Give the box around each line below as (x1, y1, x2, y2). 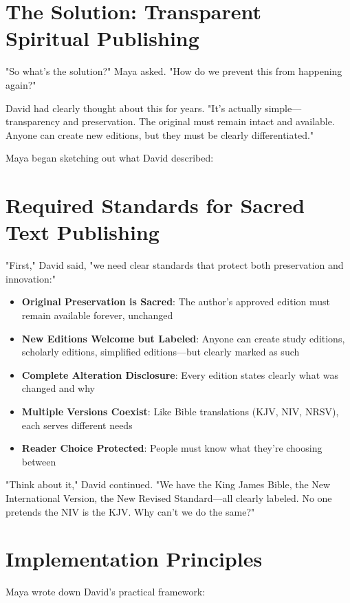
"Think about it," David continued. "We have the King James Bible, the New (6, 477, 331, 492)
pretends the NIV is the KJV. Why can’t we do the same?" (6, 504, 255, 518)
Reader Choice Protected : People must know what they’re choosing (21, 441, 322, 455)
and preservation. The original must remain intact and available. (63, 114, 335, 129)
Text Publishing (6, 218, 160, 246)
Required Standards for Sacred (6, 191, 305, 219)
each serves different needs (21, 417, 133, 432)
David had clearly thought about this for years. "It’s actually (6, 100, 262, 115)
